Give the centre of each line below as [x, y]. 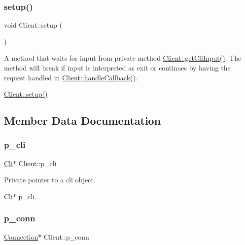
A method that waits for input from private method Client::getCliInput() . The [123, 58]
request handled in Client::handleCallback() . [71, 77]
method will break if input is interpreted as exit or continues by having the [117, 68]
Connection [21, 236]
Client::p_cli [37, 163]
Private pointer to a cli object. [50, 180]
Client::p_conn [66, 236]
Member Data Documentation [83, 121]
